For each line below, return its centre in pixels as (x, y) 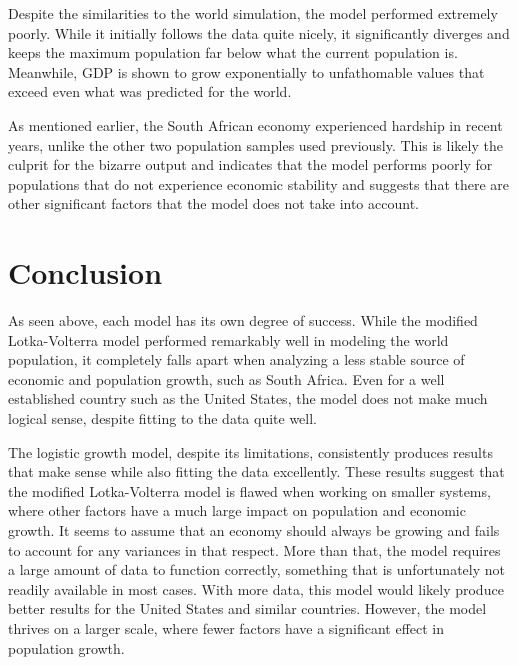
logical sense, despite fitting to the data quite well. (162, 418)
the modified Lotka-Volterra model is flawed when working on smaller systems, (249, 490)
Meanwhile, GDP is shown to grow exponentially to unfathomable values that (246, 71)
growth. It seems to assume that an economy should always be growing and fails (254, 530)
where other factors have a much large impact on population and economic (237, 510)
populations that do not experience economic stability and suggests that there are (259, 183)
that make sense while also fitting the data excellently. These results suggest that (256, 471)
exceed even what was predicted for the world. (150, 91)
